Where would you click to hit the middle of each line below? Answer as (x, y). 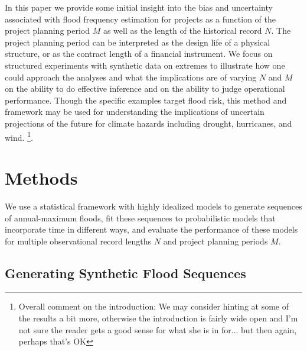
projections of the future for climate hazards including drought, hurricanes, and (148, 123)
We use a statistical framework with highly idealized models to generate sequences (153, 206)
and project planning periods (215, 241)
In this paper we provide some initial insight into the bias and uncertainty (139, 7)
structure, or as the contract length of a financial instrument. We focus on (139, 54)
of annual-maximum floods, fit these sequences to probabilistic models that (140, 218)
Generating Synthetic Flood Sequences (125, 273)
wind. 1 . (19, 136)
